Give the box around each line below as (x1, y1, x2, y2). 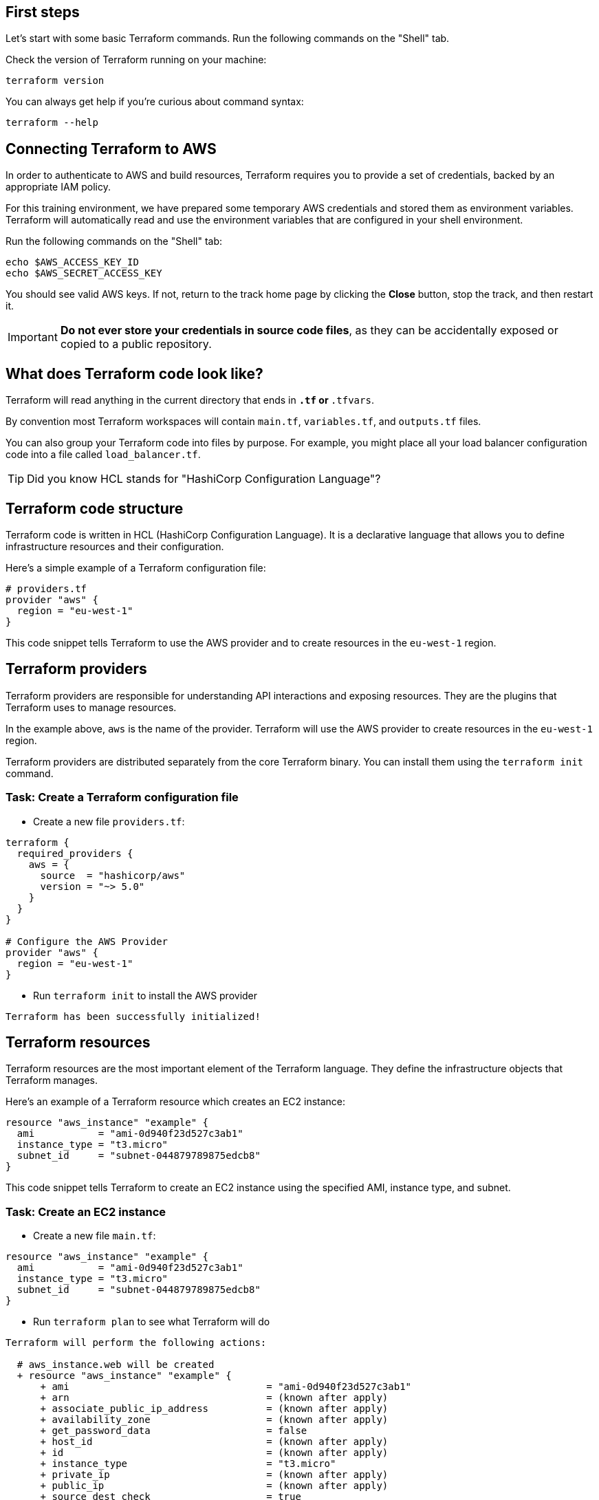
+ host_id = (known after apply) (40, 1436, 389, 1448)
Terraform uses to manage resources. (6, 701, 177, 713)
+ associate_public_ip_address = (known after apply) (40, 1403, 389, 1415)
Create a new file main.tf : (33, 1230, 156, 1242)
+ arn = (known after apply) (40, 1392, 389, 1404)
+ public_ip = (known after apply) (40, 1480, 389, 1492)
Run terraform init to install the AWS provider (33, 989, 258, 1001)
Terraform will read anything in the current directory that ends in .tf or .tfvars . (6, 394, 374, 406)
